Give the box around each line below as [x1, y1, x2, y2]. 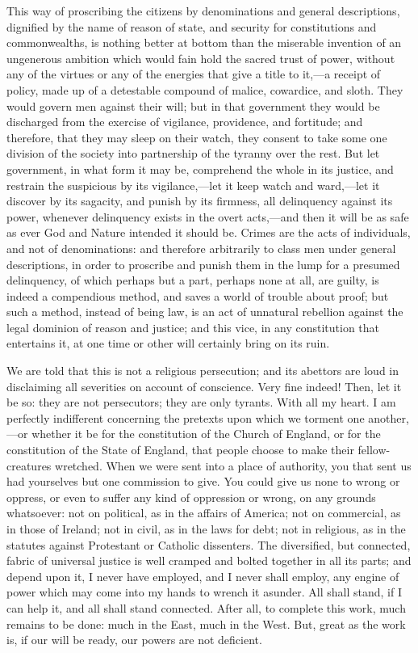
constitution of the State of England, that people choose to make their [6, 441, 354, 458]
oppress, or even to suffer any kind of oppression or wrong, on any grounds [6, 488, 376, 505]
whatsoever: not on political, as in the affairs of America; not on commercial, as [6, 504, 401, 521]
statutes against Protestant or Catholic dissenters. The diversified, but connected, [6, 536, 411, 553]
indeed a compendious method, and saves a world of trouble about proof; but [6, 287, 389, 304]
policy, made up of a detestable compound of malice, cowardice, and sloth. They [6, 81, 403, 98]
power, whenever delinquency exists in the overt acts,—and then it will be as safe [6, 208, 409, 225]
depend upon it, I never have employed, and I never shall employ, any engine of [6, 567, 399, 584]
